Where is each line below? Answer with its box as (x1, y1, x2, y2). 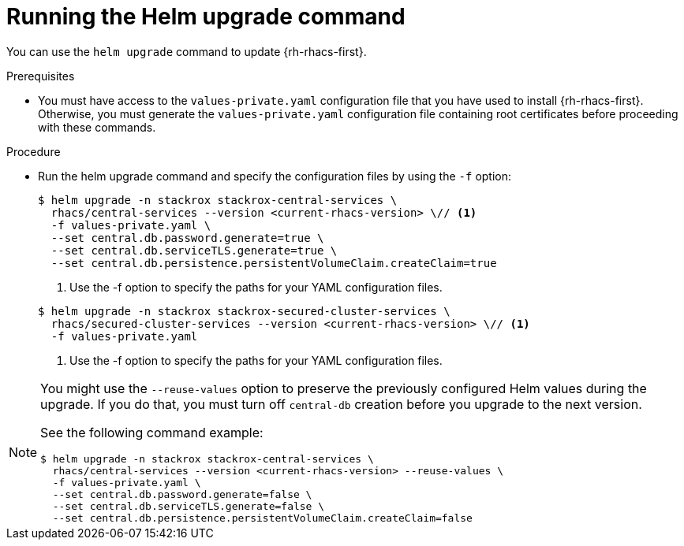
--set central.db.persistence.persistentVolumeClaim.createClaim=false (52, 511, 473, 524)
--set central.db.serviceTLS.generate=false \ (52, 500, 325, 512)
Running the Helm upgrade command (6, 3, 406, 30)
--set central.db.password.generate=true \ (50, 231, 324, 244)
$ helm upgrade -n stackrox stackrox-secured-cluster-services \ (38, 304, 450, 318)
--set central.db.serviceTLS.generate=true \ (50, 243, 338, 257)
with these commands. (38, 120, 156, 134)
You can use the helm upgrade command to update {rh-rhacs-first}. (6, 44, 367, 58)
